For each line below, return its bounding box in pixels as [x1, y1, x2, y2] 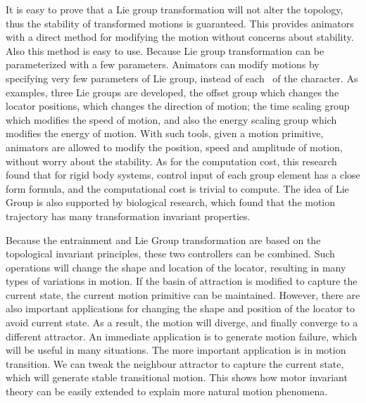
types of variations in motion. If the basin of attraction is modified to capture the [6, 274, 358, 288]
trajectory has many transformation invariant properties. [6, 208, 251, 223]
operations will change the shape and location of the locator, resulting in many [6, 260, 346, 274]
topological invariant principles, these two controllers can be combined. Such [6, 246, 335, 261]
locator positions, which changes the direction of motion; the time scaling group [6, 98, 350, 113]
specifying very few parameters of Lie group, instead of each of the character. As [6, 70, 358, 85]
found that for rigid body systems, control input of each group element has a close [6, 167, 360, 182]
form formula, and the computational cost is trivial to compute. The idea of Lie [6, 181, 349, 196]
